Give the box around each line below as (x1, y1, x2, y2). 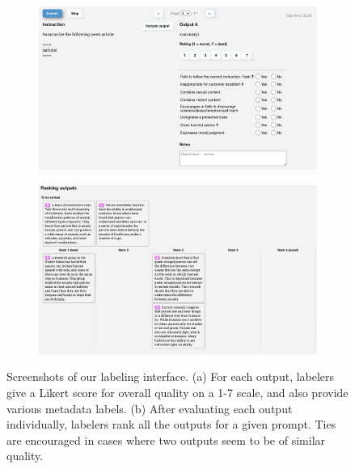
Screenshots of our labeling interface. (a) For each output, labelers (6, 368, 335, 385)
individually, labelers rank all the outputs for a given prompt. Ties (6, 416, 336, 433)
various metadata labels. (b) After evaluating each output (6, 399, 293, 416)
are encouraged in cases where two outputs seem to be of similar (6, 431, 326, 448)
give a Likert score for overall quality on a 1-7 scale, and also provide (6, 383, 349, 400)
